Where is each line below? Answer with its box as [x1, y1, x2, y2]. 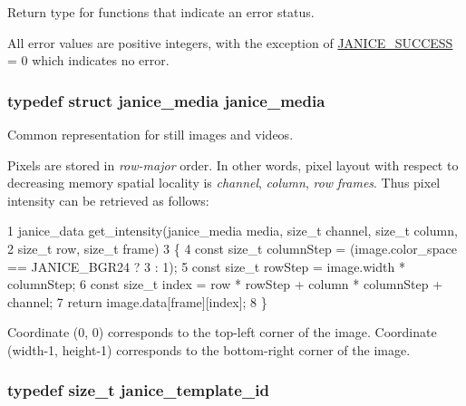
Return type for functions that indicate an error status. [7, 3, 315, 21]
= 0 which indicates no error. [7, 51, 170, 70]
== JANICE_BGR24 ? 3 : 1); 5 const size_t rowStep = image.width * [7, 256, 405, 275]
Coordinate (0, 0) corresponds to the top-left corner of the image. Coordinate [7, 323, 437, 342]
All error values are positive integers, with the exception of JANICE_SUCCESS [7, 33, 453, 52]
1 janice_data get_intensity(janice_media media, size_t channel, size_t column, [7, 221, 458, 240]
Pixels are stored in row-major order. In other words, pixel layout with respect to [7, 155, 459, 174]
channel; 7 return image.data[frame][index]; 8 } [7, 292, 267, 311]
